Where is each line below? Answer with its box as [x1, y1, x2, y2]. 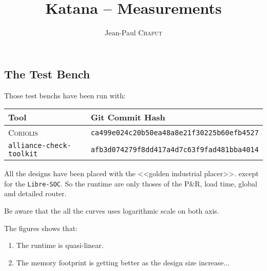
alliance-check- [8, 141, 71, 150]
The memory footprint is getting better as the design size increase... [16, 257, 230, 267]
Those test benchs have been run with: [4, 90, 126, 100]
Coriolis [8, 127, 38, 139]
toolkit [8, 150, 38, 158]
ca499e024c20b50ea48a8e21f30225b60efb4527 [90, 128, 259, 137]
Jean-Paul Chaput [105, 27, 162, 38]
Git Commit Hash [90, 111, 165, 123]
